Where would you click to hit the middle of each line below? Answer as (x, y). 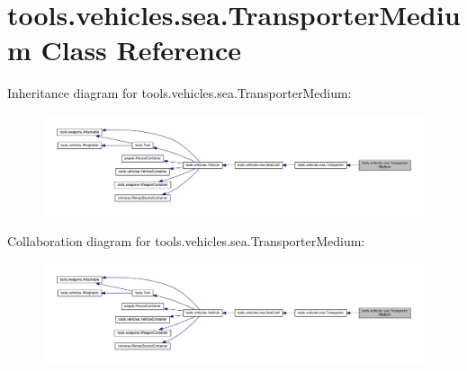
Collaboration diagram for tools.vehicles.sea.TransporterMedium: (186, 240)
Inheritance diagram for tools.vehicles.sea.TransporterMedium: (180, 93)
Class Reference (141, 50)
